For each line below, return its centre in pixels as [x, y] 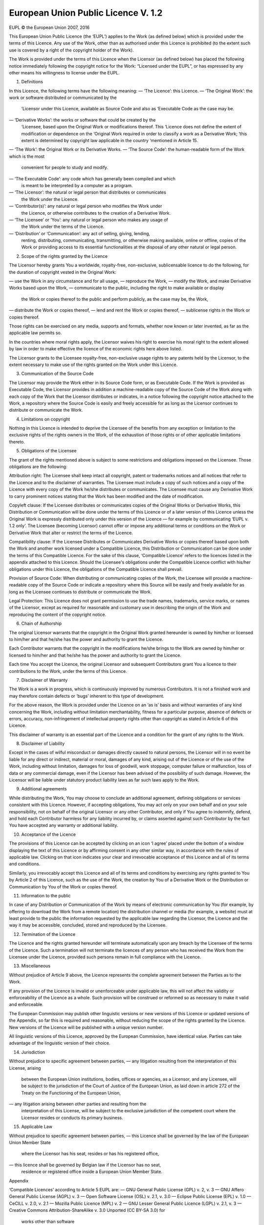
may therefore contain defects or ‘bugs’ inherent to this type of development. [87, 696]
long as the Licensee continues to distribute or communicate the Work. [80, 592]
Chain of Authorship [42, 624]
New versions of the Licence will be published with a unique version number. [86, 1027]
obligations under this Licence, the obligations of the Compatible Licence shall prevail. [96, 569]
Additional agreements [44, 789]
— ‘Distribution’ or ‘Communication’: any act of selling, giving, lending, [80, 233]
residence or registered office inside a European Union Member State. [92, 1172]
